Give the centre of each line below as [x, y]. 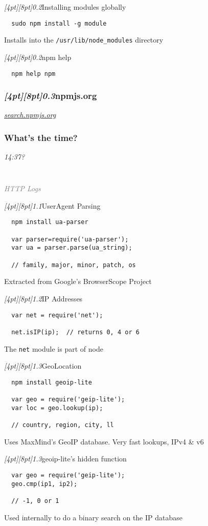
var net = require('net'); [57, 315]
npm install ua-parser [50, 222]
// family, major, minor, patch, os [74, 265]
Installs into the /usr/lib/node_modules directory [84, 40]
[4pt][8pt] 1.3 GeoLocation [43, 366]
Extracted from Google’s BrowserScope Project [78, 281]
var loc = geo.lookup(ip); [57, 408]
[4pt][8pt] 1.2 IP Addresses [43, 299]
